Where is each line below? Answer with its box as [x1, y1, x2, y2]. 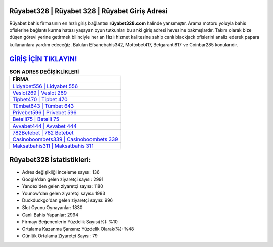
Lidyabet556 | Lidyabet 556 [12, 83, 78, 90]
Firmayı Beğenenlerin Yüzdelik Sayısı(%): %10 [22, 219, 118, 225]
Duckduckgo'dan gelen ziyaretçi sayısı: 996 [22, 197, 113, 203]
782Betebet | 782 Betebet [12, 129, 74, 136]
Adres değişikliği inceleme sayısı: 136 [22, 169, 100, 175]
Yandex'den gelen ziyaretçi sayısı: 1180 [22, 183, 103, 189]
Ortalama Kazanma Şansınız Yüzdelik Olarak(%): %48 [22, 226, 134, 232]
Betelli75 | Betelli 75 [12, 115, 59, 122]
